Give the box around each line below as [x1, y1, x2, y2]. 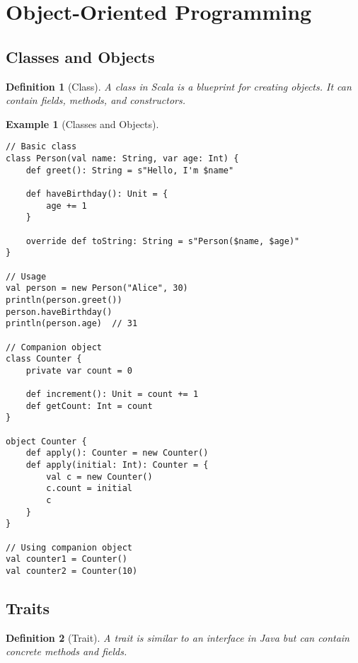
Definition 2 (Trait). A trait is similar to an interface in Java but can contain [6, 630, 350, 645]
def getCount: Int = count [25, 400, 153, 411]
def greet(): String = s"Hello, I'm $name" [25, 165, 234, 175]
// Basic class [6, 142, 77, 152]
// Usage [6, 271, 47, 282]
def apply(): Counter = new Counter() [25, 448, 209, 459]
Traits [6, 597, 50, 619]
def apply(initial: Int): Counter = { [25, 460, 209, 471]
